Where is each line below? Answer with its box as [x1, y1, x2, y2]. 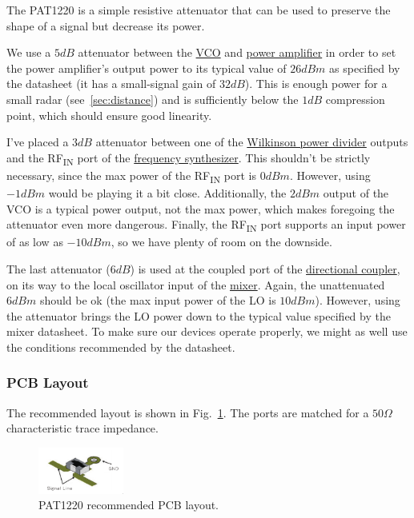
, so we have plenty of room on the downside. [111, 233, 332, 250]
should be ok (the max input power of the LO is [39, 292, 276, 309]
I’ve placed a [6, 133, 69, 150]
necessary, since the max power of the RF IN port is [6, 166, 257, 185]
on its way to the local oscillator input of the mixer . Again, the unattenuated [6, 276, 385, 293]
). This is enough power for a [244, 75, 388, 92]
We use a [6, 44, 51, 61]
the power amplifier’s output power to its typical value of [6, 59, 287, 76]
